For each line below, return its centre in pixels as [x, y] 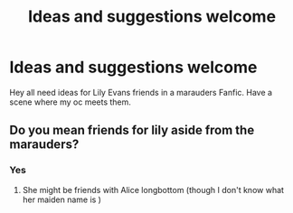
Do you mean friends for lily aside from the [132, 130]
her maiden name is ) [62, 199]
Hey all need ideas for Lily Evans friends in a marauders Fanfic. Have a [141, 92]
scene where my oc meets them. [70, 102]
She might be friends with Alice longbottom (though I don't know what [153, 190]
